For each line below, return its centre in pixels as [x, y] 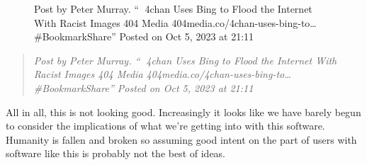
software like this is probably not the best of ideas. [116, 153]
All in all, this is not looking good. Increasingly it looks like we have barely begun [183, 112]
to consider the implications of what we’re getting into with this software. [165, 126]
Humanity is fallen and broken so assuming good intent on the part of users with [181, 139]
